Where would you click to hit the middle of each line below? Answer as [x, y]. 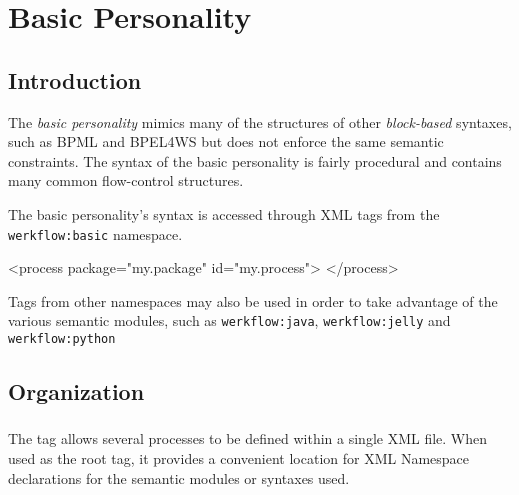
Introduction [75, 79]
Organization [76, 391]
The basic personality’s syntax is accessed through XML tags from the [224, 213]
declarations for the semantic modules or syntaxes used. [179, 477]
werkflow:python [62, 339]
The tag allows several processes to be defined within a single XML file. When [248, 438]
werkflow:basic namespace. [95, 233]
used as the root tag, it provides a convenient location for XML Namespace [239, 458]
